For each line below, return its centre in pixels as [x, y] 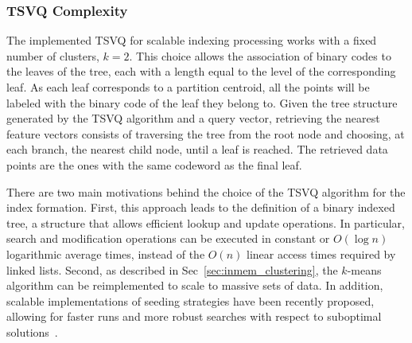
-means [364, 269]
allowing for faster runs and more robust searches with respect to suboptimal [194, 316]
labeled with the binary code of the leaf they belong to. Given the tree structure [202, 102]
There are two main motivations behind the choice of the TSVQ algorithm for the [206, 191]
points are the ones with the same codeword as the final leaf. [154, 164]
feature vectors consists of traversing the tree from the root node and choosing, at [206, 133]
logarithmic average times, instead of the [106, 253]
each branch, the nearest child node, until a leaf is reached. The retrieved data [197, 149]
